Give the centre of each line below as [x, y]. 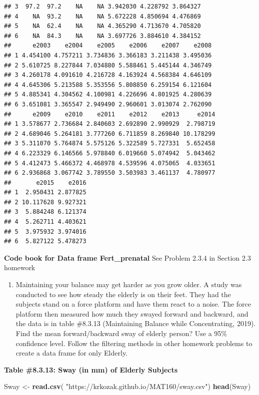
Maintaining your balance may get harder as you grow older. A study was [129, 284]
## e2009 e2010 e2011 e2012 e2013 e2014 [110, 114]
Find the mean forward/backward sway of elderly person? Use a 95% [121, 333]
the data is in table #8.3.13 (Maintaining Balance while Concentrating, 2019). [136, 323]
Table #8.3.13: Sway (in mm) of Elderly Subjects [91, 369]
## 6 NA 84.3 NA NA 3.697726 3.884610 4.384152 [102, 36]
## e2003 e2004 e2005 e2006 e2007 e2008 [108, 46]
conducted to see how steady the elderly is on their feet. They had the [123, 294]
